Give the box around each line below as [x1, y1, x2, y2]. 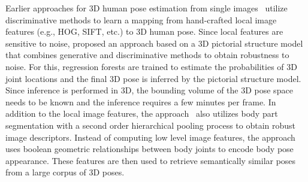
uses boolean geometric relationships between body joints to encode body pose [5, 142, 294, 155]
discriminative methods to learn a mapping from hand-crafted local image [5, 13, 277, 26]
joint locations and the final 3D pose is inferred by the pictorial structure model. [5, 72, 301, 84]
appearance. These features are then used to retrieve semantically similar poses [5, 154, 296, 166]
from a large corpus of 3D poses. [5, 166, 125, 178]
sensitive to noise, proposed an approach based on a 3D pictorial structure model [5, 37, 303, 49]
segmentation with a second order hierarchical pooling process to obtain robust [5, 119, 296, 131]
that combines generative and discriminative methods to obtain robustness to [5, 48, 289, 61]
